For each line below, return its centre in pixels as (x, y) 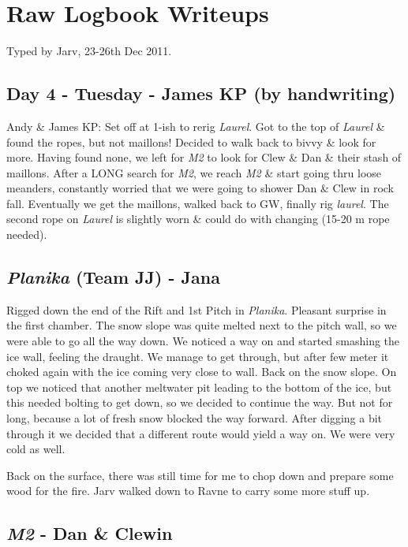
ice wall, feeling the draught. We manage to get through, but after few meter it (198, 356)
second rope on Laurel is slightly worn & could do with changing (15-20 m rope (198, 219)
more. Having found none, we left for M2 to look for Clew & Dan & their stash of (204, 157)
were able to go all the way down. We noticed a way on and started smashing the (203, 341)
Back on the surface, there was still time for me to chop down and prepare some (200, 475)
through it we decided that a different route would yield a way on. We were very (201, 433)
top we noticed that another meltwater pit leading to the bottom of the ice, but (199, 387)
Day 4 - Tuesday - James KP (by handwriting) (201, 93)
